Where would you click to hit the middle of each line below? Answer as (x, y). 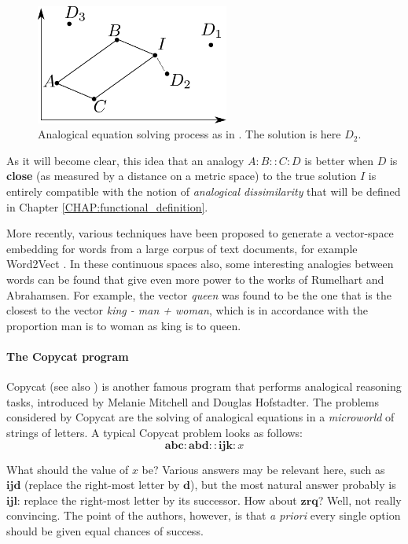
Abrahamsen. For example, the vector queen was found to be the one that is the (199, 294)
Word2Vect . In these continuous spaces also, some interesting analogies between (200, 264)
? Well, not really (360, 500)
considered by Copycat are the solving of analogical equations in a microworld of (200, 417)
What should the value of (68, 469)
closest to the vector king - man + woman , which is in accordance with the (187, 310)
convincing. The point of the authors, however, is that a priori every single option (204, 515)
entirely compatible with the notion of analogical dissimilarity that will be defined (204, 191)
